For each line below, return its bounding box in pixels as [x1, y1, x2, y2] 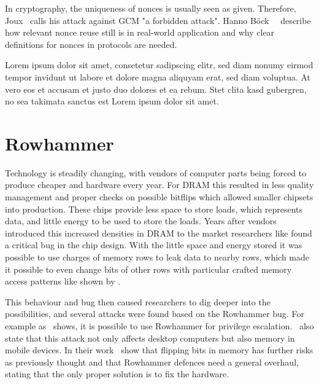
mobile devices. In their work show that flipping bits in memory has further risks [5, 343, 313, 356]
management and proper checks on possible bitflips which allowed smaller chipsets [5, 190, 313, 203]
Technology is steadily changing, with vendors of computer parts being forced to [5, 166, 307, 179]
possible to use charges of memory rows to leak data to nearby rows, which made [5, 251, 310, 264]
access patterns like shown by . [5, 275, 121, 288]
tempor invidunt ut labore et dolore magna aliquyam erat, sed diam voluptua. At [5, 70, 311, 83]
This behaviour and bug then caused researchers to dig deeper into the [5, 295, 271, 308]
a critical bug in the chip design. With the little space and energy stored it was [5, 238, 302, 251]
